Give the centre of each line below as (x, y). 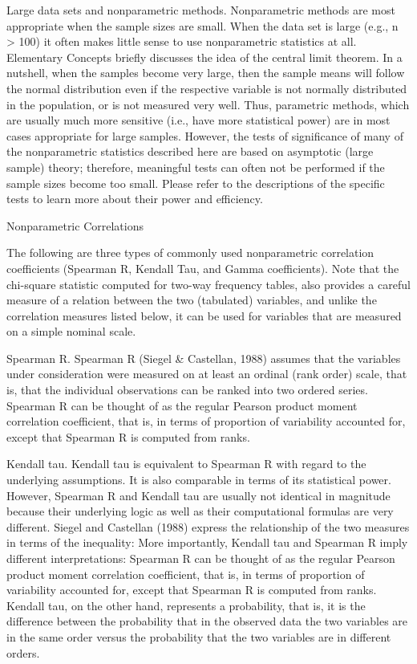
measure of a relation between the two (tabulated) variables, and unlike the (192, 300)
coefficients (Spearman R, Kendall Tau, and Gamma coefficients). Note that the (203, 268)
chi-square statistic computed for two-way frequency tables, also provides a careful (208, 284)
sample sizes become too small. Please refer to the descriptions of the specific (196, 183)
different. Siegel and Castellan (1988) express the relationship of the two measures (208, 526)
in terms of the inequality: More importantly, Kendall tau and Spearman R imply (207, 542)
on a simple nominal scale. (71, 331)
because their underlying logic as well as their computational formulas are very (200, 511)
